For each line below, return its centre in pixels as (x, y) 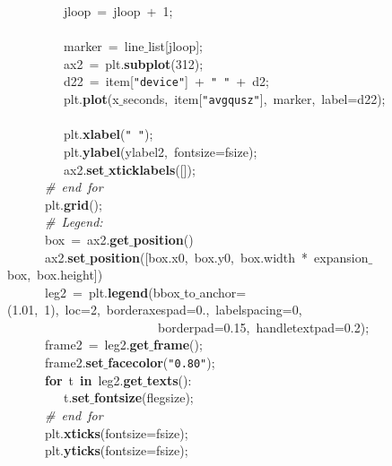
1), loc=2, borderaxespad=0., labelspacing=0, (173, 310)
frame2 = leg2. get (97, 345)
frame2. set (74, 362)
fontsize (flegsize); (144, 397)
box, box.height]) (55, 275)
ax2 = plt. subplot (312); (133, 63)
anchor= (223, 292)
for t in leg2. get (94, 380)
